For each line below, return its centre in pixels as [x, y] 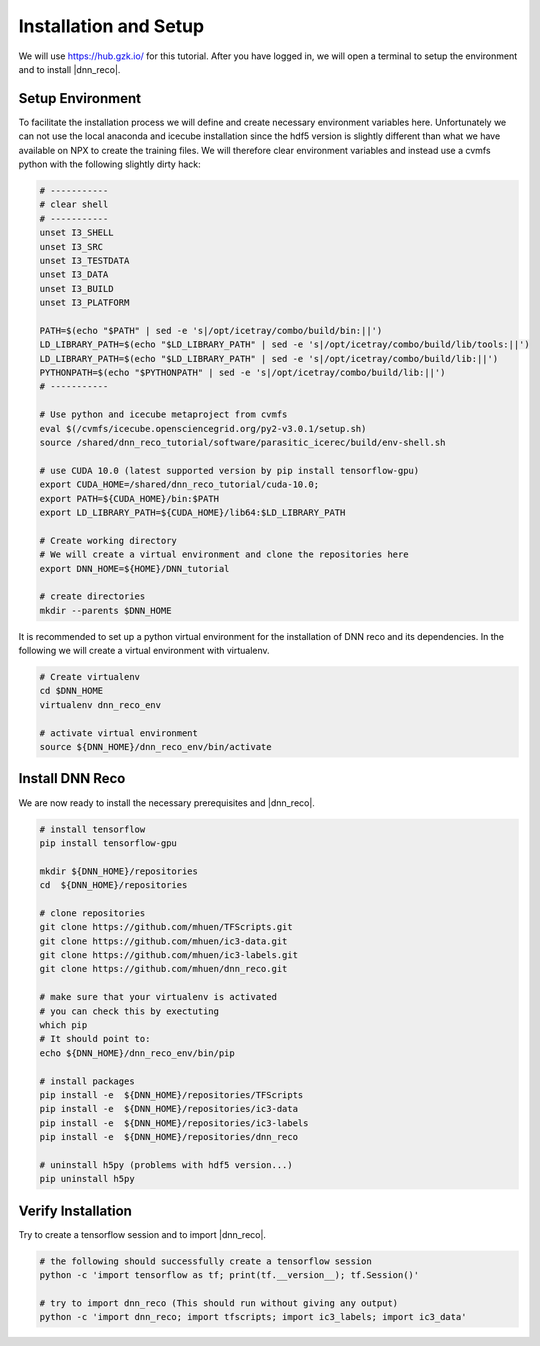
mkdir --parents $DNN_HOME [105, 610]
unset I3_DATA [74, 274]
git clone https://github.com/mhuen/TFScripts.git [166, 927]
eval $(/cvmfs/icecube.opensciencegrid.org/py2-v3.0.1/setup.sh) [203, 428]
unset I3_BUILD [76, 288]
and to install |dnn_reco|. [69, 69]
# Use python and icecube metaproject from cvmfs [163, 414]
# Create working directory [108, 540]
